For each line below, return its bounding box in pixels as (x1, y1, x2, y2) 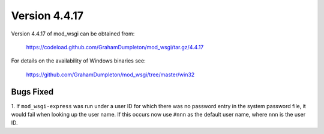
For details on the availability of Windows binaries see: (11, 57, 146, 64)
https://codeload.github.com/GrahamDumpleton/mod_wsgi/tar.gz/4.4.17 (26, 43, 204, 50)
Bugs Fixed (11, 87, 54, 97)
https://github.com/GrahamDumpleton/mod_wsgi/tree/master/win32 (26, 71, 195, 78)
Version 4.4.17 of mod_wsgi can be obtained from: (11, 30, 135, 37)
